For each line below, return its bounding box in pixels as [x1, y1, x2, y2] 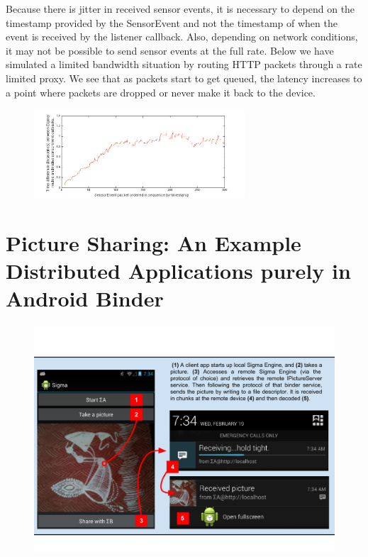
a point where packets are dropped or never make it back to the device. [6, 84, 316, 99]
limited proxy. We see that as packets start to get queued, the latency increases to [6, 70, 362, 85]
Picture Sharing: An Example [6, 228, 301, 257]
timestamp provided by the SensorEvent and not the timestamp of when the [6, 15, 338, 30]
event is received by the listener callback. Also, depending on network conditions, [6, 29, 358, 44]
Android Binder [6, 284, 164, 313]
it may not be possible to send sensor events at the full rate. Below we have [6, 43, 334, 57]
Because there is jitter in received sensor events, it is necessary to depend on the [6, 1, 355, 16]
